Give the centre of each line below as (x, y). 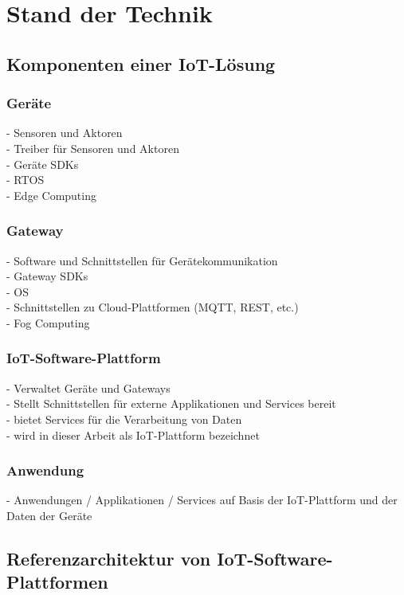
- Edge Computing (51, 195)
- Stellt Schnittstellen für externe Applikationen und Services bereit (171, 403)
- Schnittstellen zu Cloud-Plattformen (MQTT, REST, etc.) (153, 307)
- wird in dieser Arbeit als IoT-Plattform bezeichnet (133, 435)
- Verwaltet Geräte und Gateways (88, 388)
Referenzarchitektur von (109, 558)
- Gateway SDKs (47, 276)
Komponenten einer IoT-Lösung (141, 63)
